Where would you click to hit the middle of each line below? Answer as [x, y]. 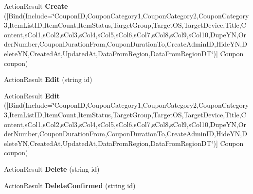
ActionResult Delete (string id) [52, 169]
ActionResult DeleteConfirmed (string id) [70, 185]
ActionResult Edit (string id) [48, 79]
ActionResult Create [36, 6]
